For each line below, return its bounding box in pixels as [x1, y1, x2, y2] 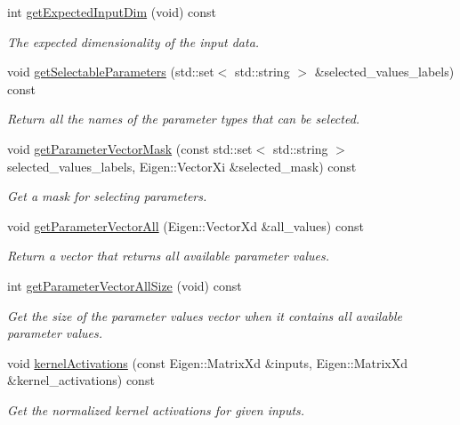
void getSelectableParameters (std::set [7, 62, 214, 81]
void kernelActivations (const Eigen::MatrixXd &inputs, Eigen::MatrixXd [7, 353, 408, 372]
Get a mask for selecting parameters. [7, 187, 207, 205]
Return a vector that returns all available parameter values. [7, 246, 329, 265]
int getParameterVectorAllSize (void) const [7, 276, 242, 294]
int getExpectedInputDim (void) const [7, 3, 217, 20]
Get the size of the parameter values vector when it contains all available [7, 306, 402, 325]
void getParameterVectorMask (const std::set [7, 139, 253, 157]
